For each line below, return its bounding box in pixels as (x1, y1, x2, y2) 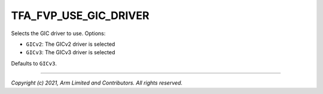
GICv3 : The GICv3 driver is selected (26, 49, 115, 56)
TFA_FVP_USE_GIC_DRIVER (11, 9, 150, 22)
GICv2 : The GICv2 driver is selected (26, 40, 115, 48)
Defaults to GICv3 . (11, 59, 57, 67)
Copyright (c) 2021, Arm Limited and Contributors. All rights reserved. (11, 79, 182, 86)
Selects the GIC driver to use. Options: (11, 30, 106, 37)
